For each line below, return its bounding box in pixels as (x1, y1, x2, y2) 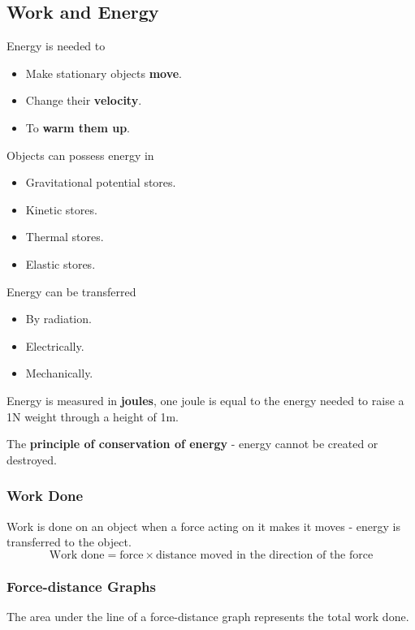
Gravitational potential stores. (25, 174, 176, 191)
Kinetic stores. (25, 201, 97, 218)
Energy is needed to (6, 37, 106, 54)
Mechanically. (25, 365, 93, 382)
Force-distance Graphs (6, 576, 156, 596)
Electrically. (25, 337, 84, 354)
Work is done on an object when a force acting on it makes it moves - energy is (6, 517, 400, 534)
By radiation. (25, 310, 92, 327)
